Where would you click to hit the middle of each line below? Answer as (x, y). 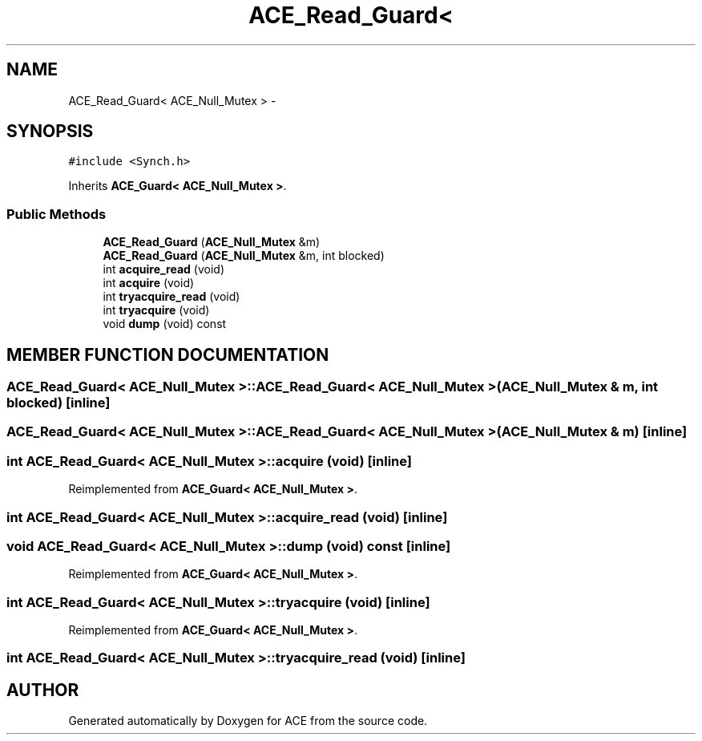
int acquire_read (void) (164, 269)
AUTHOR (43, 690)
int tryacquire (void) (156, 310)
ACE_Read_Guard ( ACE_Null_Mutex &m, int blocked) (244, 256)
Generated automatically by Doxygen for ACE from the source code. (248, 721)
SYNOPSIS (50, 132)
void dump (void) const (165, 324)
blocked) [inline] (58, 403)
